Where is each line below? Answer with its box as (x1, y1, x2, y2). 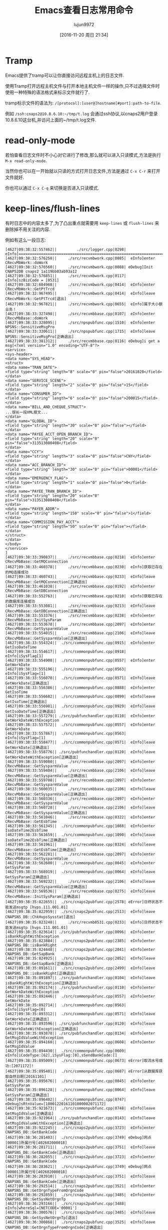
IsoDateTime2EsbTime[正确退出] (5, 838, 67, 843)
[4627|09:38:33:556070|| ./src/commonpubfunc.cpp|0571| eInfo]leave (5, 675, 155, 680)
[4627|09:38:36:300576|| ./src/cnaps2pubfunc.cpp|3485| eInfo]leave (5, 1210, 155, 1215)
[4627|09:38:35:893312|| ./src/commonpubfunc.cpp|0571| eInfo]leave (5, 1011, 155, 1016)
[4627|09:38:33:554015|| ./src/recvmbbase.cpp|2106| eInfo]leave (5, 630, 155, 635)
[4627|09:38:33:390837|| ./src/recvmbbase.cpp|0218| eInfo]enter (5, 555, 155, 560)
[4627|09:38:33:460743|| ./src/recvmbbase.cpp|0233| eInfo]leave (5, 574, 155, 579)
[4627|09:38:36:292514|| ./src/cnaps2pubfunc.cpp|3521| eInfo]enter (5, 1183, 155, 1188)
